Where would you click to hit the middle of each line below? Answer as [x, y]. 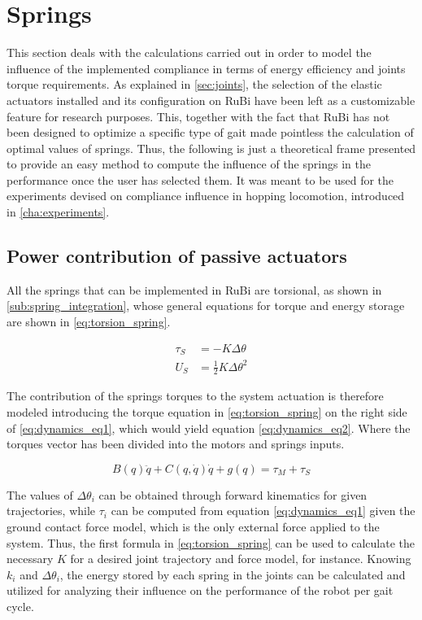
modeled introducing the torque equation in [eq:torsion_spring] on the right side [207, 412]
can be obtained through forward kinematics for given [233, 494]
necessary [30, 559]
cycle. [20, 607]
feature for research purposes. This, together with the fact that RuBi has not [198, 116]
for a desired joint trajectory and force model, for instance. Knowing [241, 559]
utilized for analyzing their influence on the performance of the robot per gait [200, 590]
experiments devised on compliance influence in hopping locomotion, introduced [206, 196]
